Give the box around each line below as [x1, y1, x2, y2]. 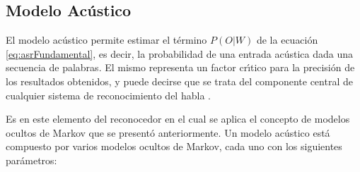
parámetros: [6, 152, 57, 167]
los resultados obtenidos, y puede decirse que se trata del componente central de [6, 73, 353, 88]
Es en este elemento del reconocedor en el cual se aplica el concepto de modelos [6, 111, 350, 126]
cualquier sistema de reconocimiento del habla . [6, 87, 211, 102]
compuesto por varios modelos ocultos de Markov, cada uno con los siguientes [6, 139, 342, 154]
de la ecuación [256, 32, 318, 47]
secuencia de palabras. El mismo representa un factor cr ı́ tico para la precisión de [6, 60, 355, 75]
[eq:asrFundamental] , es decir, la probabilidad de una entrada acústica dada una [6, 46, 354, 61]
